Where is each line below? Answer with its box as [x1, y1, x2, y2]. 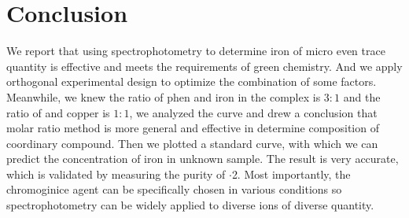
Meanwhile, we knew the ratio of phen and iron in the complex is [6, 88, 321, 105]
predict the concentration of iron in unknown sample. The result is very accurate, [6, 150, 399, 167]
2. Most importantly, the [231, 165, 351, 182]
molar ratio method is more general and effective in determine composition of [6, 120, 379, 136]
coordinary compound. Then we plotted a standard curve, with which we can [6, 135, 378, 151]
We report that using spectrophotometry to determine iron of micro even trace [6, 42, 385, 59]
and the [343, 88, 381, 105]
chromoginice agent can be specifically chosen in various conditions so [6, 181, 342, 198]
